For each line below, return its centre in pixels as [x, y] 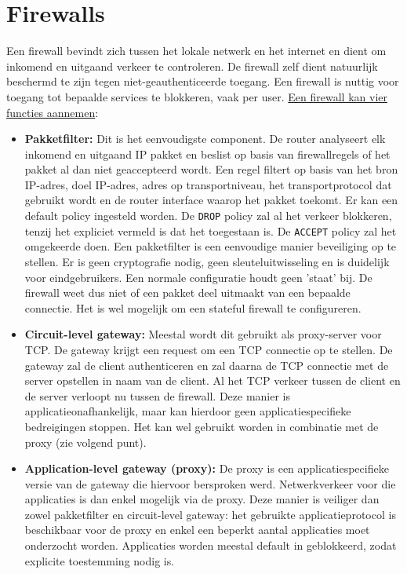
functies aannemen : [53, 112]
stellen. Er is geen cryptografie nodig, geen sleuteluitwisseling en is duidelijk [207, 261]
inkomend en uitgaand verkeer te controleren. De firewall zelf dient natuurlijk [192, 66]
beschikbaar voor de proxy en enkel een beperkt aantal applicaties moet [197, 530]
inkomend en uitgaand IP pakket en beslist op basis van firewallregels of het [207, 154]
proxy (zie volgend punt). [85, 442]
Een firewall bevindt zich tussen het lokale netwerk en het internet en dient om [196, 51]
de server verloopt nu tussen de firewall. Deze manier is [158, 395]
